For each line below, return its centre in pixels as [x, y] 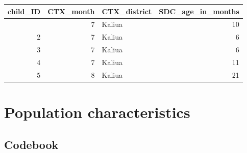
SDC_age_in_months [199, 11]
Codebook [31, 144]
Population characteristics [97, 112]
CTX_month [71, 11]
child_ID [24, 11]
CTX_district [127, 11]
